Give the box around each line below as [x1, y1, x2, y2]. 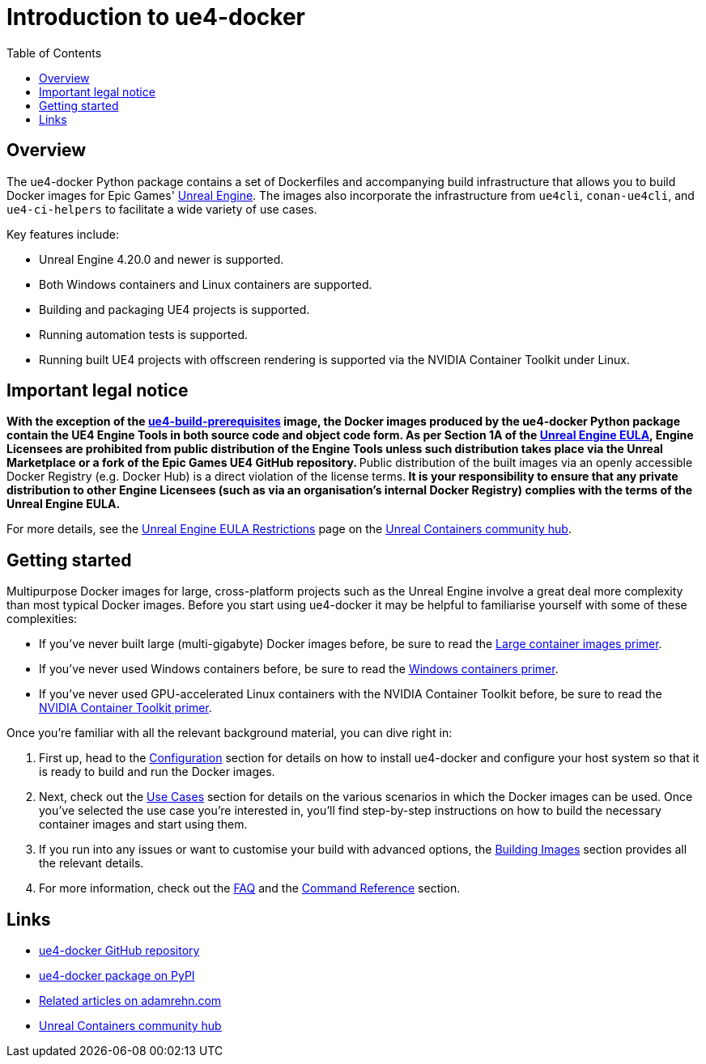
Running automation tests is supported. [39, 327, 249, 341]
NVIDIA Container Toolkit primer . [39, 701, 212, 715]
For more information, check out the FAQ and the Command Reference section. [39, 881, 461, 896]
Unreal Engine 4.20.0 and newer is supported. [39, 252, 284, 266]
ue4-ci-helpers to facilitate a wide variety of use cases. [6, 201, 317, 216]
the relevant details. [39, 856, 144, 871]
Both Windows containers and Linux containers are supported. [39, 277, 372, 291]
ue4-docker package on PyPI [39, 969, 195, 983]
